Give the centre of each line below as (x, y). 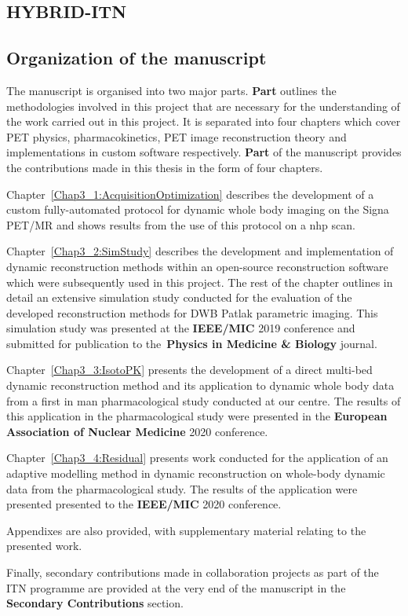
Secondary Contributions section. (95, 603)
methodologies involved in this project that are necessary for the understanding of (203, 106)
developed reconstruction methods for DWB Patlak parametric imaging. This (192, 312)
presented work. (44, 546)
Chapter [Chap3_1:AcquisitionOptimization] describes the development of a (190, 194)
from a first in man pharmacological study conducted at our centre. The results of (204, 400)
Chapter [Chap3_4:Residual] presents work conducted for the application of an (197, 458)
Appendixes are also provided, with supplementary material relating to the (186, 530)
